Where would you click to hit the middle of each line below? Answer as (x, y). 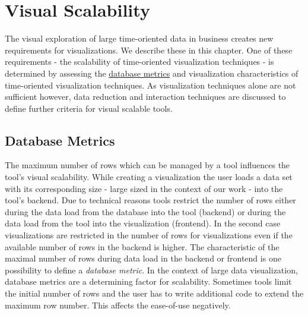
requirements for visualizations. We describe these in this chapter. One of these (149, 50)
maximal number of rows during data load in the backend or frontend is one (143, 258)
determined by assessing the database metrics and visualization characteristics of (152, 73)
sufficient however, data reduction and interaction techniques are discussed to (145, 97)
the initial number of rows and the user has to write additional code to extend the (154, 293)
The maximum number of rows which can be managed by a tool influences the (147, 165)
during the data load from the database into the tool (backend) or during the (145, 211)
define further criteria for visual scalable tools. (89, 108)
